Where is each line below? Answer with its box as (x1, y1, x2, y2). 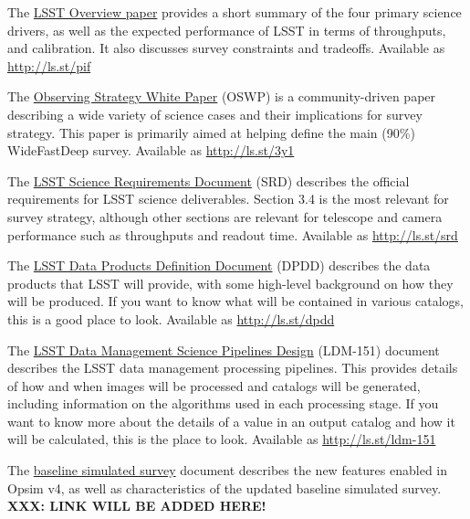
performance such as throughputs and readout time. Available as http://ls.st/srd (7, 225, 458, 244)
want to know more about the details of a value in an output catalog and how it (7, 411, 455, 430)
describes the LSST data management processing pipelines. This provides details (7, 358, 458, 377)
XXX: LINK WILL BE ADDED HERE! (7, 496, 266, 515)
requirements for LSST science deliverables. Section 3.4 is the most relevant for (7, 189, 449, 208)
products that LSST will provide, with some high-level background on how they (7, 273, 454, 292)
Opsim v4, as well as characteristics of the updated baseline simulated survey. (7, 478, 442, 497)
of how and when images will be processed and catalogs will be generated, (7, 376, 421, 395)
